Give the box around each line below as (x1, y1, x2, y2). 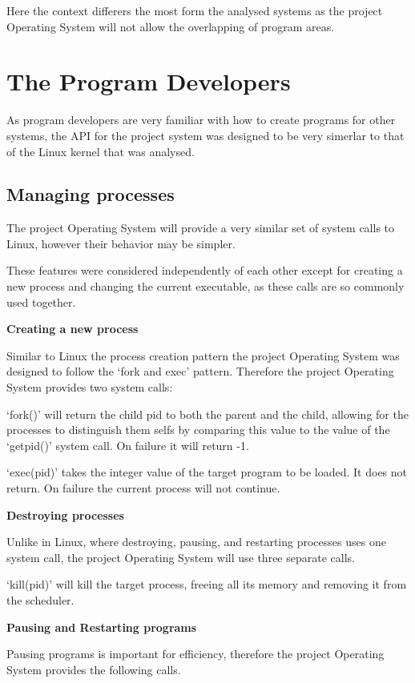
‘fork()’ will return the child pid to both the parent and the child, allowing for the (6, 405, 409, 422)
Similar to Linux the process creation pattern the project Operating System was (6, 347, 400, 364)
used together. (6, 293, 76, 310)
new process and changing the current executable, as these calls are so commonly (6, 278, 405, 295)
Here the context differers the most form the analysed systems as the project (6, 2, 383, 18)
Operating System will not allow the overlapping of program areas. (6, 18, 335, 34)
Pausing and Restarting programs (6, 618, 197, 635)
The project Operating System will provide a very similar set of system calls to (6, 219, 395, 236)
